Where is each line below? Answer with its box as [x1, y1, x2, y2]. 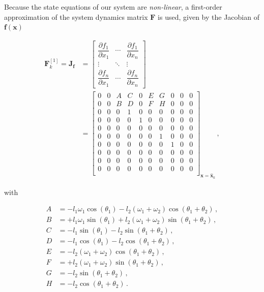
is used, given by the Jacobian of [158, 11, 259, 22]
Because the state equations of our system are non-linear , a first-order [4, 2, 222, 12]
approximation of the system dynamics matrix [4, 11, 148, 22]
